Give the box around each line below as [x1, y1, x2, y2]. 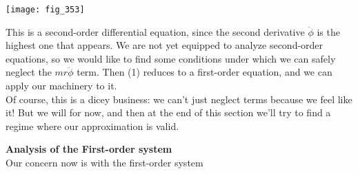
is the [317, 24, 340, 39]
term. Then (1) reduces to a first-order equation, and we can [77, 65, 332, 79]
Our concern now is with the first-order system [6, 155, 203, 169]
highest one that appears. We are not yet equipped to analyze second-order [6, 38, 324, 52]
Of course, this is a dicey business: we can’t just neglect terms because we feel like [6, 91, 352, 106]
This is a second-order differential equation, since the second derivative [6, 24, 305, 39]
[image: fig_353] [6, 5, 85, 14]
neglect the [6, 65, 52, 79]
